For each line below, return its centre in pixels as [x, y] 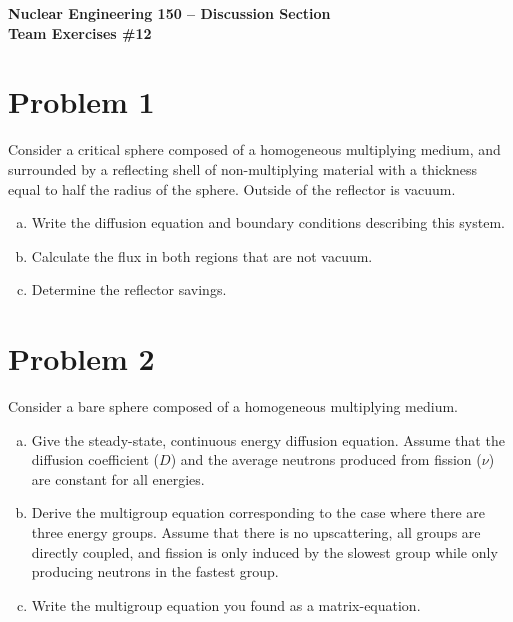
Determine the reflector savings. [129, 289]
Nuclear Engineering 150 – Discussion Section [169, 13]
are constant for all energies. [118, 478]
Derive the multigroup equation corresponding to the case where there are [258, 512]
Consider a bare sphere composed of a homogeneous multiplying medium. [233, 406]
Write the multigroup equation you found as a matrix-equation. [226, 604]
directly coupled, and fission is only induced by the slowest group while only [264, 551]
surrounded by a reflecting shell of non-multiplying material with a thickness [243, 168]
